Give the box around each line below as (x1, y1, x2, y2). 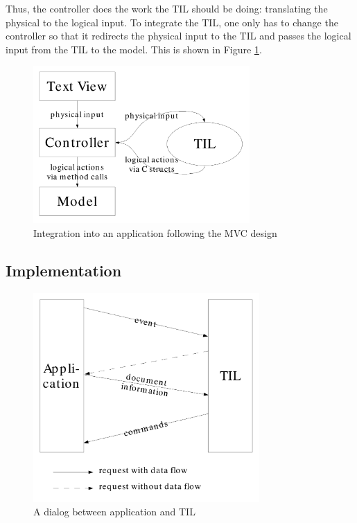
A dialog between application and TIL (33, 504, 195, 519)
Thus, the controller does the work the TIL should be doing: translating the (6, 1, 328, 15)
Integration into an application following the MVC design (33, 225, 277, 240)
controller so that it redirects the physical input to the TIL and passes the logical (6, 28, 351, 43)
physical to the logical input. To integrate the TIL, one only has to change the (6, 15, 338, 29)
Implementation (6, 259, 122, 281)
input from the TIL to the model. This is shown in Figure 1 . (6, 42, 262, 56)
